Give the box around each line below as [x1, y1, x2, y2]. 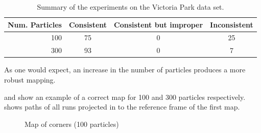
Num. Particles [8, 19, 62, 30]
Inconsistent [210, 19, 253, 30]
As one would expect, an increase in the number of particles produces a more [4, 64, 246, 75]
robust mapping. [4, 74, 56, 85]
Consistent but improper [114, 19, 203, 30]
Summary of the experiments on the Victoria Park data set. [37, 2, 224, 12]
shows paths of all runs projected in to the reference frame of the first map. [4, 101, 240, 112]
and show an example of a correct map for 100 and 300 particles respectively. [4, 91, 246, 102]
